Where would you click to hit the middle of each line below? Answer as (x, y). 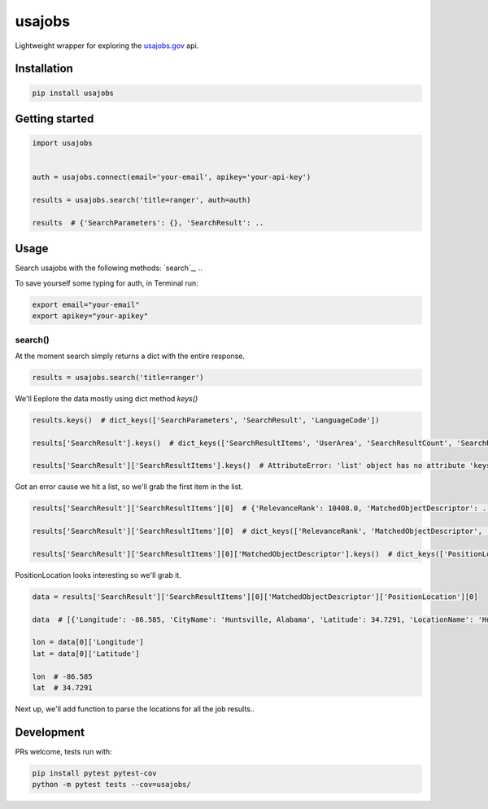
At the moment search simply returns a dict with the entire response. (130, 356)
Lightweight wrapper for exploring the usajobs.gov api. (107, 46)
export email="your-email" (86, 304)
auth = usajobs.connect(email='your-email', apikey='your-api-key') (172, 177)
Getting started (54, 118)
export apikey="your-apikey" (90, 316)
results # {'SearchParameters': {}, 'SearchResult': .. (148, 223)
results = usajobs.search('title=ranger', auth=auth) (142, 200)
